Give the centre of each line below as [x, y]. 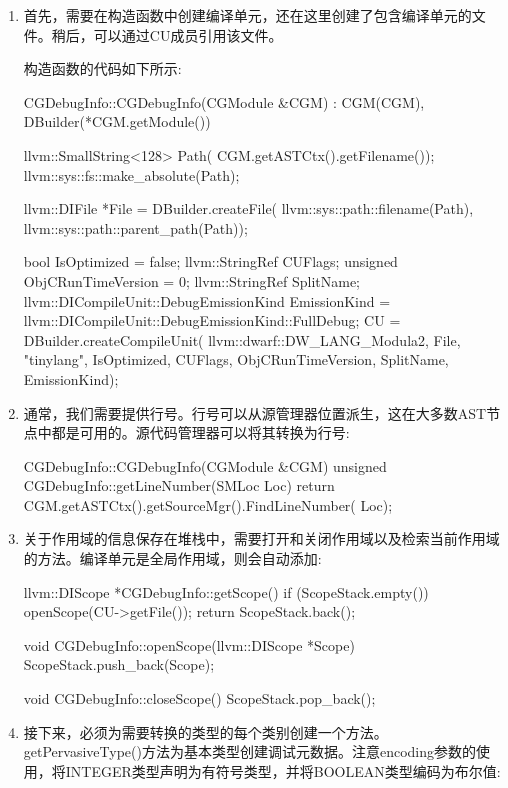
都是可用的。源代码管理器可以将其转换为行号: [200, 432]
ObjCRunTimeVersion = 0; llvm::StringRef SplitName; [192, 280]
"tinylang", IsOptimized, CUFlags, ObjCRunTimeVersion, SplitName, [236, 359]
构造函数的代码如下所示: [102, 68]
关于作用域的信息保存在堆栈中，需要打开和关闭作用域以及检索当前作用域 [261, 538]
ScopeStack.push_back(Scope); [119, 664]
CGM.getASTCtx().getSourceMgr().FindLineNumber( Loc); [208, 504]
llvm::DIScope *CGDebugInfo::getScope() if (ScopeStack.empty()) [226, 591]
